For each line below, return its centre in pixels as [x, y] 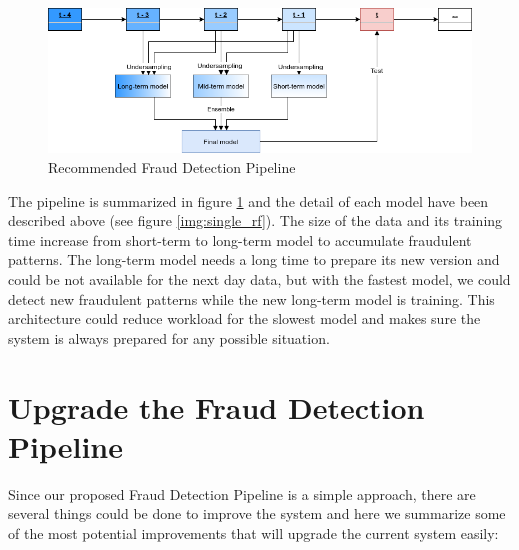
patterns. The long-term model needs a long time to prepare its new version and [254, 259]
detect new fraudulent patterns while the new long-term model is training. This [251, 298]
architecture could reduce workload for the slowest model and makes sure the [244, 318]
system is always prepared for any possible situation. [169, 337]
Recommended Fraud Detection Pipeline [172, 167]
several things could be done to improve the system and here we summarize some [257, 513]
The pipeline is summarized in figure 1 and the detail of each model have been [248, 200]
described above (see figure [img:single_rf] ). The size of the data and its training [255, 220]
